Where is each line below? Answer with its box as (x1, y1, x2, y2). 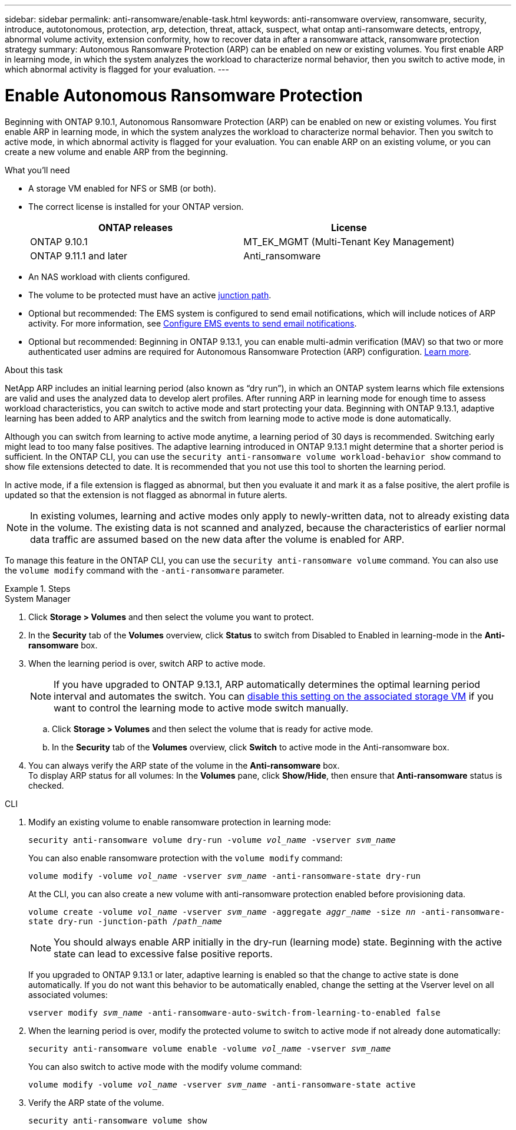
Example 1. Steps (5, 583, 71, 594)
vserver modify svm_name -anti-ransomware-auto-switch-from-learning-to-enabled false (28, 1007, 441, 1017)
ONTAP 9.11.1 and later (30, 249, 128, 262)
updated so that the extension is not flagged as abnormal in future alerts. (5, 489, 287, 500)
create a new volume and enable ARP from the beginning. (5, 146, 228, 157)
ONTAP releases (98, 221, 173, 233)
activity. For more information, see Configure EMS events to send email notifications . (28, 318, 357, 328)
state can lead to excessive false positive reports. (54, 947, 273, 960)
